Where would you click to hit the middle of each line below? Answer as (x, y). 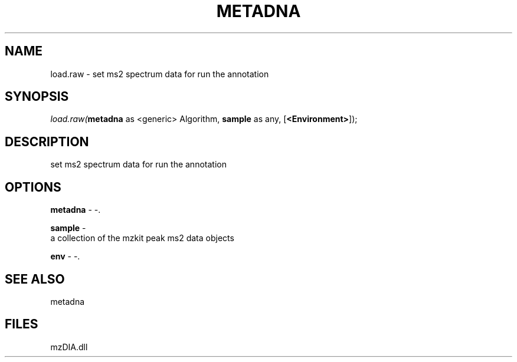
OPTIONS (33, 187)
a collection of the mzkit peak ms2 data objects (142, 238)
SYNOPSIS (37, 97)
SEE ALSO (35, 279)
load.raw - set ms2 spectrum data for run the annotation (160, 74)
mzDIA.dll (69, 347)
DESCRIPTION (47, 141)
